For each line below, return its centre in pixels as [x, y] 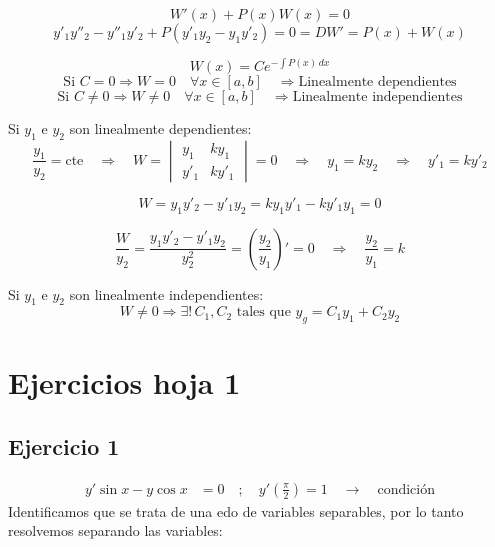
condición [406, 489]
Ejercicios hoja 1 [124, 382]
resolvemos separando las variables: [115, 530]
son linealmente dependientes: [160, 128]
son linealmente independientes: [166, 293]
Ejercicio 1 [64, 446]
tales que [263, 312]
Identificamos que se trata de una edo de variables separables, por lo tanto [236, 510]
